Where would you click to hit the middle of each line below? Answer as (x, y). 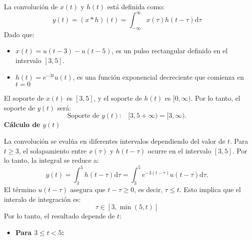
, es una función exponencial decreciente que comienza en (158, 76)
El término (20, 189)
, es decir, (148, 189)
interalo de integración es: (42, 199)
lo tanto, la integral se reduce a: (52, 160)
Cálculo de (22, 124)
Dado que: (19, 34)
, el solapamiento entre (53, 150)
